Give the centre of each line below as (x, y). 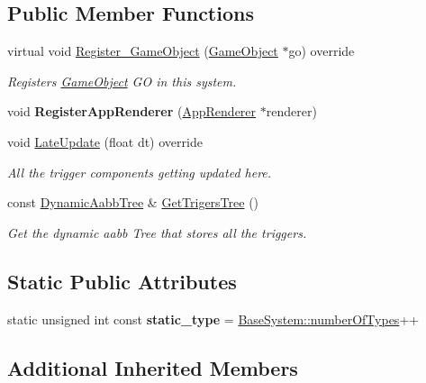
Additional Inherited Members (153, 367)
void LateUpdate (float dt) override (105, 141)
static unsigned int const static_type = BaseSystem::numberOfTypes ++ (213, 319)
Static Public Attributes (122, 281)
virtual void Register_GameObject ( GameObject (143, 51)
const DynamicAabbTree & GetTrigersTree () (133, 202)
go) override (322, 51)
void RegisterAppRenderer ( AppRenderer (132, 111)
